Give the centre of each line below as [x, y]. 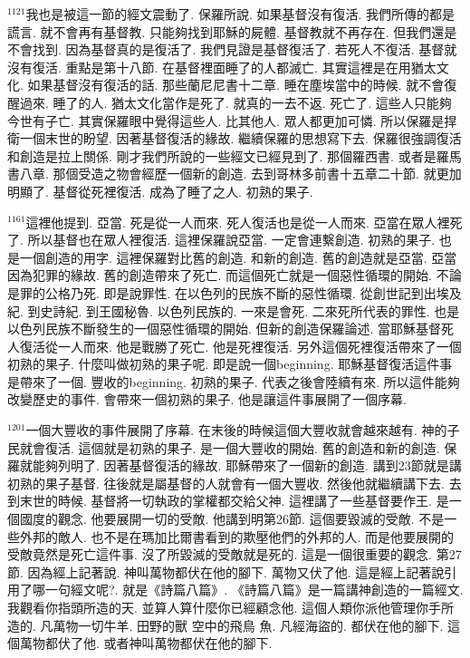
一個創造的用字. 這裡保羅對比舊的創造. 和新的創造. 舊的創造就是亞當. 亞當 [238, 257]
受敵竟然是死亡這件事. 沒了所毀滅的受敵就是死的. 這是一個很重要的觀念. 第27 [235, 554]
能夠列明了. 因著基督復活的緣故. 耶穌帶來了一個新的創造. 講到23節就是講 [247, 465]
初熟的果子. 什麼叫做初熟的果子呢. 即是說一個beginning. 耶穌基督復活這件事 [230, 364]
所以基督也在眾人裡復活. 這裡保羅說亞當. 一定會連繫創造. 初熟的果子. [231, 240]
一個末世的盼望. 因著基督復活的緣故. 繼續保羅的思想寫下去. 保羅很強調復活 [240, 138]
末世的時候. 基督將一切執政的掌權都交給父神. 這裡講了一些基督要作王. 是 [234, 501]
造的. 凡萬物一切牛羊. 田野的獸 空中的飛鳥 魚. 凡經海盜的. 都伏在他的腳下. [225, 625]
